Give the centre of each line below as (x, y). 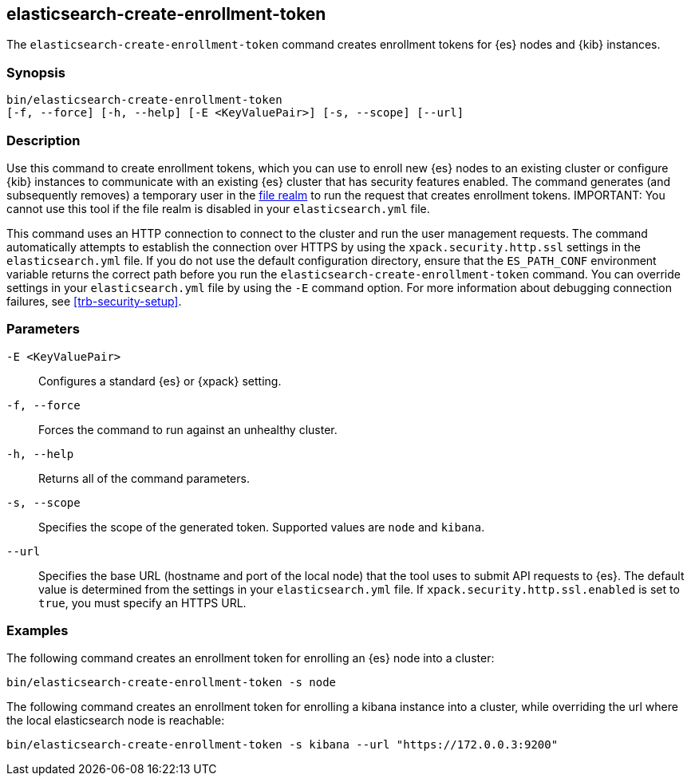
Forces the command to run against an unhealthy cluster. (188, 429)
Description (43, 140)
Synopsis (36, 72)
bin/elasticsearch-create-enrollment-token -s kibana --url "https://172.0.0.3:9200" (282, 745)
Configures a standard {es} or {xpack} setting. (160, 381)
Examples (38, 631)
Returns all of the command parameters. (144, 478)
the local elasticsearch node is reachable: (116, 721)
